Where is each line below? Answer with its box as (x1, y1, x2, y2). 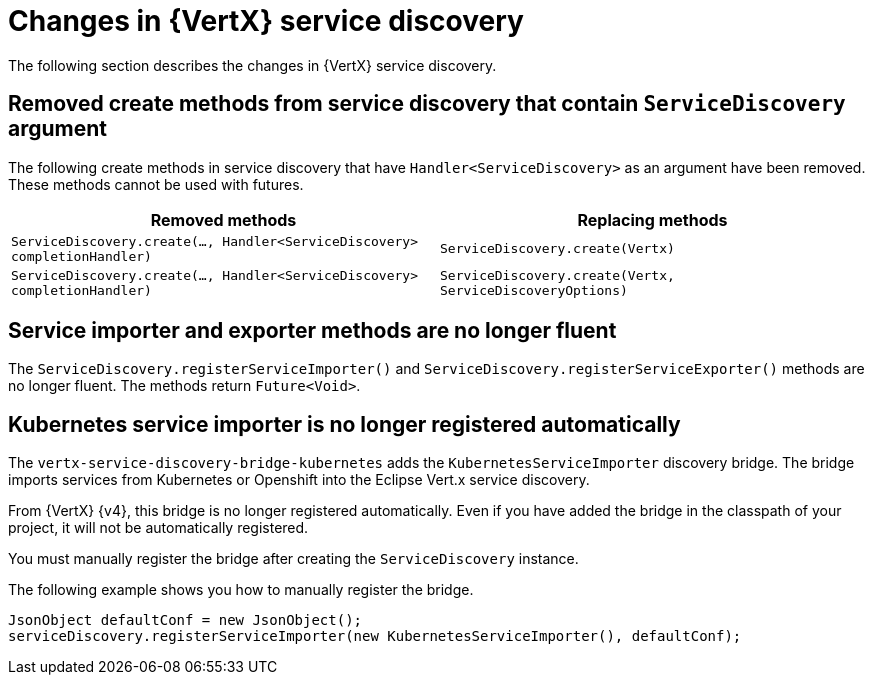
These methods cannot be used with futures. (8, 175, 304, 193)
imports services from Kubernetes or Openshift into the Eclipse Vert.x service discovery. (8, 471, 590, 489)
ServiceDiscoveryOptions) (440, 282, 628, 298)
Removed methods (150, 209, 297, 230)
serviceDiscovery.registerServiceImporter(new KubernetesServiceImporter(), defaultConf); (8, 628, 742, 645)
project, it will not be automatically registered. (8, 519, 309, 537)
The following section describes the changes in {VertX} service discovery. (8, 56, 497, 74)
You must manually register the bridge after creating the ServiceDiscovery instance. (8, 550, 579, 568)
